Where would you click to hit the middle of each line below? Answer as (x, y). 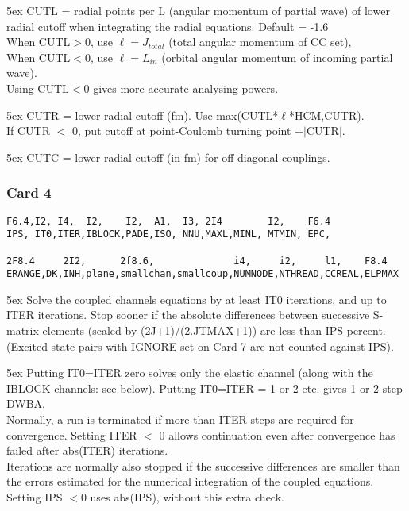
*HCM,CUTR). (326, 115)
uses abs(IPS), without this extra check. (187, 496)
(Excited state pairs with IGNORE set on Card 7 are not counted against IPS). (200, 346)
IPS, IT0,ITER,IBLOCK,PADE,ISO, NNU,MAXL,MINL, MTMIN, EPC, (169, 234)
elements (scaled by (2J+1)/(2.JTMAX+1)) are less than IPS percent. (214, 330)
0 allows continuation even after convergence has (277, 434)
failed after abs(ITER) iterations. (87, 450)
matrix (23, 330)
